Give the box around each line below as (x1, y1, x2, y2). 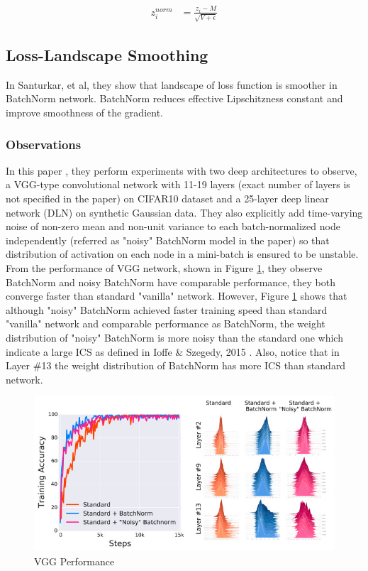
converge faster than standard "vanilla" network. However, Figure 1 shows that (6, 288, 347, 303)
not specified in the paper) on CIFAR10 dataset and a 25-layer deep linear (6, 191, 329, 206)
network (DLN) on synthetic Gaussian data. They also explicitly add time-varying (6, 205, 363, 219)
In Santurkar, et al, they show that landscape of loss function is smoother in (6, 77, 338, 92)
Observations (6, 135, 82, 153)
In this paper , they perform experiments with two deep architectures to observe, (6, 163, 357, 178)
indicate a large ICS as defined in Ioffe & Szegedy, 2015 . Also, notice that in (6, 344, 340, 359)
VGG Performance (34, 554, 115, 569)
